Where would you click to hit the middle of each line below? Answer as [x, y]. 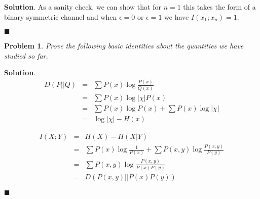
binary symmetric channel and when [61, 16]
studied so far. [26, 55]
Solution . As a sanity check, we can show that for [83, 7]
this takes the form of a [219, 7]
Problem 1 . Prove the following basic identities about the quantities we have [124, 46]
